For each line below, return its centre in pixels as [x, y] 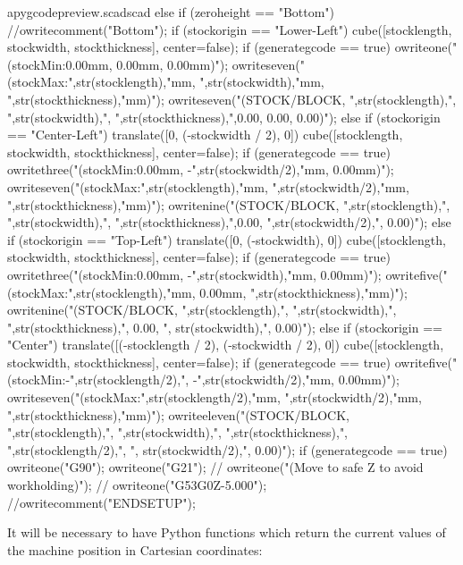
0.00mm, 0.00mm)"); [173, 64]
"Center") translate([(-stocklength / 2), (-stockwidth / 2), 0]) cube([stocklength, [226, 345]
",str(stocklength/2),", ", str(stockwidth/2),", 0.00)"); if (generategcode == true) [227, 449]
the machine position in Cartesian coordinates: [135, 549]
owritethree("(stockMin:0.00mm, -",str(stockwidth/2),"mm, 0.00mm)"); [201, 169]
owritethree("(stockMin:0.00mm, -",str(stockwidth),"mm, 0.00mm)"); [194, 274]
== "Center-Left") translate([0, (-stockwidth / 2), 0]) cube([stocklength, [205, 135]
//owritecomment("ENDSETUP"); [101, 502]
